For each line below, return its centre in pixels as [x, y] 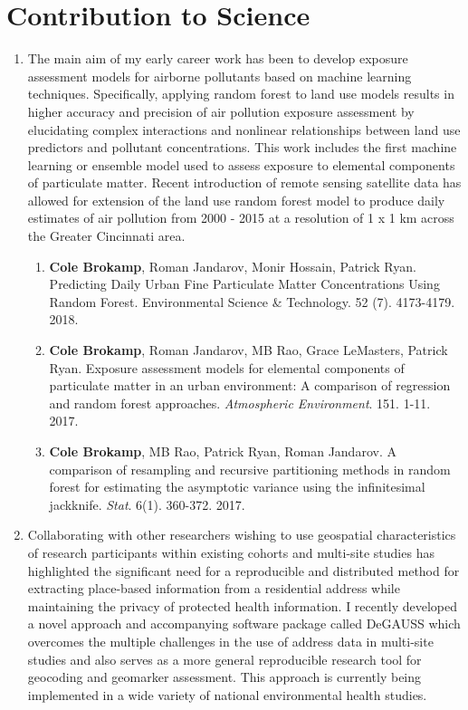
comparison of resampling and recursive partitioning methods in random [250, 469]
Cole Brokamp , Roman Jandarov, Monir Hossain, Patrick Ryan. [233, 266]
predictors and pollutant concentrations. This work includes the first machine [242, 147]
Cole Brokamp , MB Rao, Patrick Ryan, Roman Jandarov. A [223, 451]
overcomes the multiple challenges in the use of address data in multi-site [230, 641]
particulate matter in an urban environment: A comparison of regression [250, 385]
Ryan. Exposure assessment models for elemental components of [227, 367]
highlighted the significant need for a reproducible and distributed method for [244, 570]
